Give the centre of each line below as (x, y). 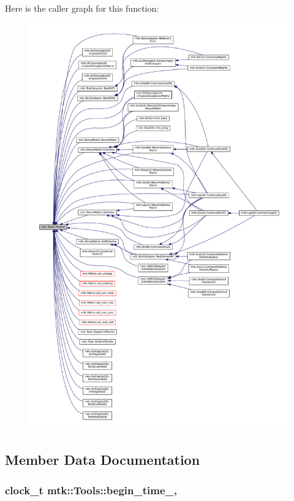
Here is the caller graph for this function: (82, 8)
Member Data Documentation (103, 460)
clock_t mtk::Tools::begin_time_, (91, 490)
